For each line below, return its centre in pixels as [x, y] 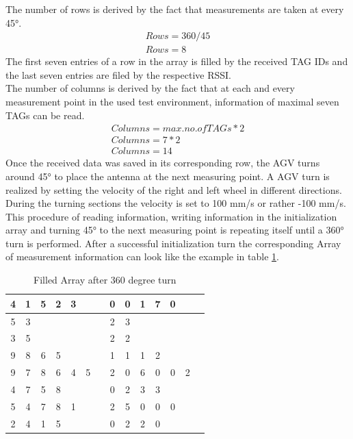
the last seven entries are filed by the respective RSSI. [118, 74]
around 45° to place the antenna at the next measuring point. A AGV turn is [168, 176]
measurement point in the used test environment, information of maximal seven [172, 102]
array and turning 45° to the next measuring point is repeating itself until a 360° [175, 230]
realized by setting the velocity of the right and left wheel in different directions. [174, 189]
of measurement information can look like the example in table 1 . [142, 256]
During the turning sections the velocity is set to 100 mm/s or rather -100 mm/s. [176, 203]
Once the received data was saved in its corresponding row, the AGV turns [163, 163]
